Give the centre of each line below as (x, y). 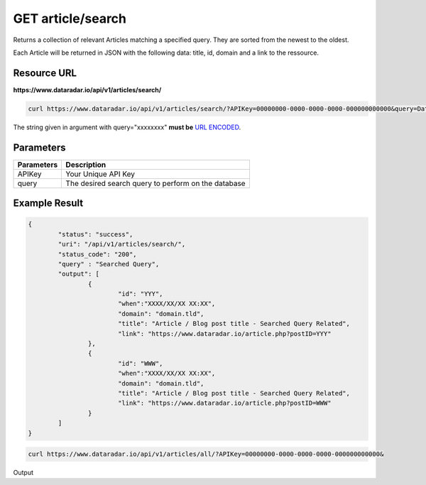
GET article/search (70, 18)
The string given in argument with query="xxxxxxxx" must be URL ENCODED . (127, 127)
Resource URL (45, 73)
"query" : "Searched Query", (109, 264)
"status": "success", (95, 234)
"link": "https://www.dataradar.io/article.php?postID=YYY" (224, 333)
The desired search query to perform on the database (155, 183)
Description (86, 165)
